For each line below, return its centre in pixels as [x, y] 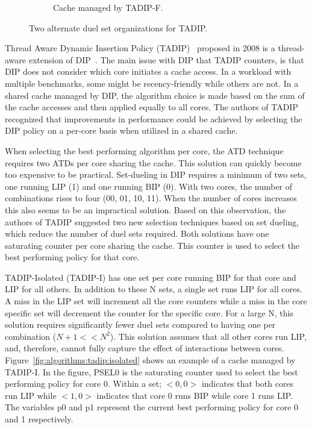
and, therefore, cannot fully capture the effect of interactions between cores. [145, 348]
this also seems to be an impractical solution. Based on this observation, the [145, 209]
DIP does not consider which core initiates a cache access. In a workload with [148, 71]
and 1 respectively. [39, 419]
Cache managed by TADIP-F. [108, 7]
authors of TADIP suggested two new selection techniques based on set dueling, [152, 221]
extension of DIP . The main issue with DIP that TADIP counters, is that [166, 59]
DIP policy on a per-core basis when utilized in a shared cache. [121, 130]
